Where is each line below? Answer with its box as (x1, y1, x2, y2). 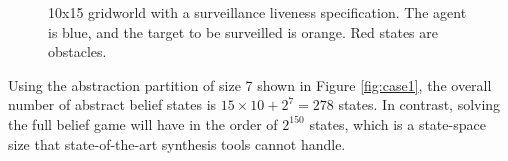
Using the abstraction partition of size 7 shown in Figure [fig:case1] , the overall (8, 74, 492, 95)
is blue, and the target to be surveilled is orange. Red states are (48, 21, 438, 42)
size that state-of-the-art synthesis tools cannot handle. (8, 133, 346, 154)
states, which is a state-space (309, 113, 486, 134)
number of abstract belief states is (8, 94, 217, 115)
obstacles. (48, 41, 107, 62)
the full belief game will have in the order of (8, 113, 278, 134)
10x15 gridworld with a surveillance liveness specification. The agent (48, 2, 467, 22)
